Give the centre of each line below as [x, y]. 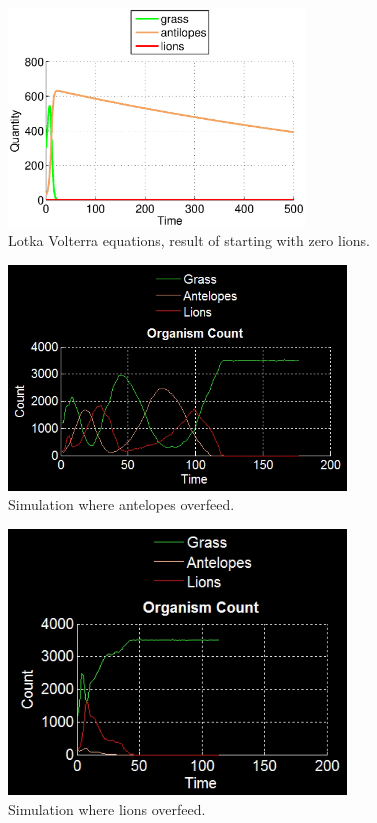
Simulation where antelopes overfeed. [121, 504]
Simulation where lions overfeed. [107, 809]
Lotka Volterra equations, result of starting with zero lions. [189, 240]
